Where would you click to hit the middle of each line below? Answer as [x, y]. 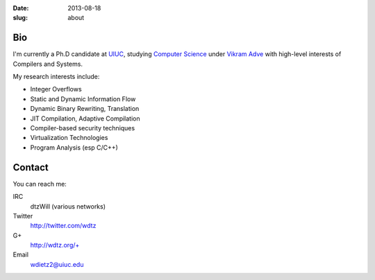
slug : [20, 18]
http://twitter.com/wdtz [63, 226]
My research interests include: [56, 77]
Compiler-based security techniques [83, 128]
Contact [31, 167]
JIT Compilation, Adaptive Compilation [85, 119]
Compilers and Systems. [48, 64]
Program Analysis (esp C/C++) [74, 147]
